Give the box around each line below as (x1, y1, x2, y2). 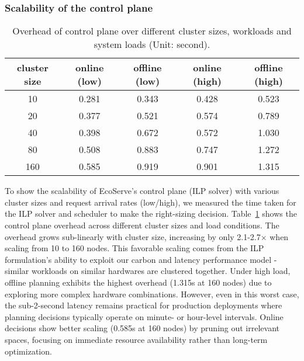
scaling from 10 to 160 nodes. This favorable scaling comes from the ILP (5, 242, 264, 254)
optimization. (5, 345, 52, 357)
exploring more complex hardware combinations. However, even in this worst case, (5, 287, 299, 300)
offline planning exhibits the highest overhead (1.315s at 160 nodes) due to (5, 276, 272, 288)
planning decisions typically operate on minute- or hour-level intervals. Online (5, 310, 284, 322)
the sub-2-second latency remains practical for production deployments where (5, 299, 282, 311)
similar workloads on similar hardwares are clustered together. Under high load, (5, 265, 291, 277)
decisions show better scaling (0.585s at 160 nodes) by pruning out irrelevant (5, 322, 280, 334)
